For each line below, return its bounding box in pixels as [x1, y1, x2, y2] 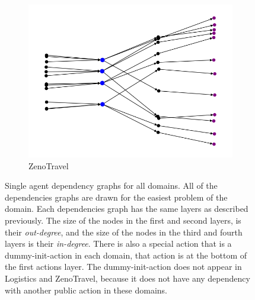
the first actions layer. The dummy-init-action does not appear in [5, 260, 242, 273]
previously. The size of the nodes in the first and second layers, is [5, 214, 241, 226]
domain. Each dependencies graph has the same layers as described [5, 202, 248, 215]
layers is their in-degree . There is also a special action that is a [5, 237, 232, 250]
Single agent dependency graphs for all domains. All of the [5, 179, 218, 192]
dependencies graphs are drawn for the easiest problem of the [5, 191, 228, 203]
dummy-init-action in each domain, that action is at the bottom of [5, 249, 247, 261]
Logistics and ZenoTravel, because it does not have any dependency [5, 272, 250, 284]
